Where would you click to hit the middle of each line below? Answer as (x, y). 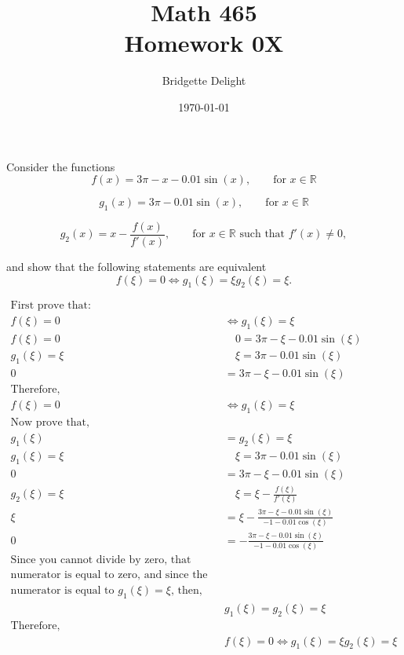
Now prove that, (50, 422)
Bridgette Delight (204, 81)
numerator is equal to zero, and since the (109, 574)
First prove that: (51, 306)
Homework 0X (204, 43)
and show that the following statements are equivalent (136, 266)
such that (262, 234)
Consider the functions (61, 166)
